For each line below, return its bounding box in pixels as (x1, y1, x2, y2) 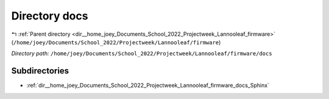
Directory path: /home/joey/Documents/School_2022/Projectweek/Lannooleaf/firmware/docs (11, 50, 272, 57)
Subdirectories (11, 66, 69, 76)
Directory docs (11, 9, 88, 22)
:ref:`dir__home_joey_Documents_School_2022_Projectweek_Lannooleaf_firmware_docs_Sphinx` (26, 82, 269, 89)
